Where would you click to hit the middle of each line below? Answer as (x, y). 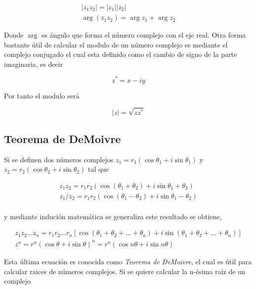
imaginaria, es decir (34, 64)
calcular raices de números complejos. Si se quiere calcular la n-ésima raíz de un (125, 271)
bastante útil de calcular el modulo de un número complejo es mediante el (116, 44)
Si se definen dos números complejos (59, 159)
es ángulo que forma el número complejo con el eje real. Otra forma (144, 35)
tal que (98, 169)
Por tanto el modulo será (42, 95)
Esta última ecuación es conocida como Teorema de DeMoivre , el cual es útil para (128, 261)
